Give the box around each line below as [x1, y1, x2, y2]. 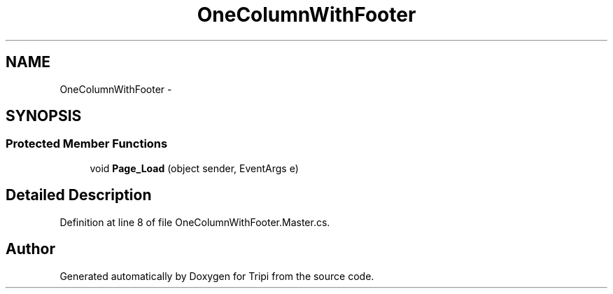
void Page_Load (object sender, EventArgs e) [90, 162, 299, 174]
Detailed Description [6, 186, 152, 204]
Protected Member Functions [6, 136, 168, 151]
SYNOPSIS [6, 107, 82, 125]
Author [6, 240, 55, 258]
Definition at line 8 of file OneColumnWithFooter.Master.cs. [59, 216, 330, 228]
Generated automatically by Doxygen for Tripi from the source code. [59, 269, 374, 282]
